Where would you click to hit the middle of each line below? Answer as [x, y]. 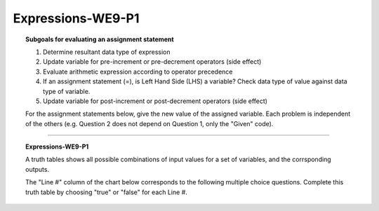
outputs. [37, 169]
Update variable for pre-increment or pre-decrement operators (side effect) [152, 62]
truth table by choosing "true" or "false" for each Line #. [106, 192]
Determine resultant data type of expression [107, 52]
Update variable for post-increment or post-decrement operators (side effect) [155, 101]
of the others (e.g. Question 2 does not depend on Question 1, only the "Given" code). [149, 123]
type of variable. [67, 91]
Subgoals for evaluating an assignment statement [100, 39]
